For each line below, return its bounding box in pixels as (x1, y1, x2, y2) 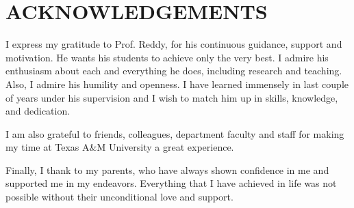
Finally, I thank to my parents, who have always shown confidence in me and (5, 162, 329, 177)
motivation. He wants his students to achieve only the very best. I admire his (5, 50, 329, 64)
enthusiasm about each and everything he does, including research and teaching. (5, 63, 342, 78)
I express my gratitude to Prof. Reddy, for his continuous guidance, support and (5, 37, 342, 51)
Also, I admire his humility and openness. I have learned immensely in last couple (5, 76, 349, 91)
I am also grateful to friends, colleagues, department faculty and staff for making (5, 126, 344, 140)
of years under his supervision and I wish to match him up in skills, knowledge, (5, 90, 338, 104)
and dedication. (5, 104, 71, 118)
